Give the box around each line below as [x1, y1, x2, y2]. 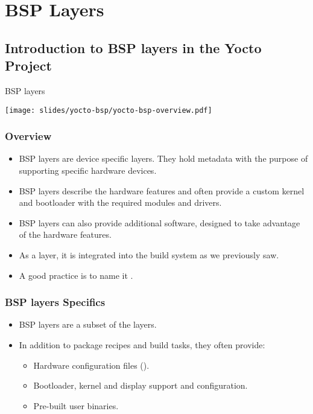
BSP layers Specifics [5, 295, 106, 310]
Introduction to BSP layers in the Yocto [5, 38, 262, 57]
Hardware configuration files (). [33, 358, 150, 371]
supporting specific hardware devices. [19, 164, 157, 177]
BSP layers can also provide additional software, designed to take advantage [19, 216, 300, 229]
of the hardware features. [19, 228, 112, 241]
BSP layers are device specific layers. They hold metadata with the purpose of [19, 152, 308, 165]
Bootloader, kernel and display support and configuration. [33, 379, 248, 392]
